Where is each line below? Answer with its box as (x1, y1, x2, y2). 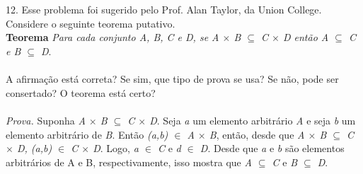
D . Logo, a (93, 141, 139, 156)
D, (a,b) (16, 141, 52, 156)
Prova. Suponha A (6, 112, 86, 127)
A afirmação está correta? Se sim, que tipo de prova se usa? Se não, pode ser (6, 71, 339, 86)
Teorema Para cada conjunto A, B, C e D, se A (6, 30, 219, 45)
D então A (282, 30, 329, 45)
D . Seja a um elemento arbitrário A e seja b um (149, 112, 356, 127)
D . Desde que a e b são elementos (200, 141, 345, 156)
